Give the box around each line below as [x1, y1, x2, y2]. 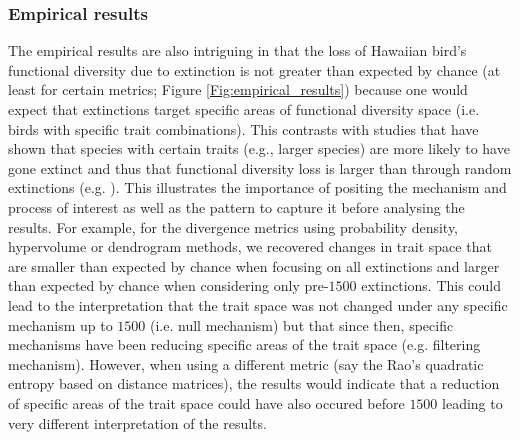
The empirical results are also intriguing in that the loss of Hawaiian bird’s [8, 40, 467, 61]
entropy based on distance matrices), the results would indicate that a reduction [8, 373, 500, 394]
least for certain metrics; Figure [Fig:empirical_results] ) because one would [8, 79, 468, 100]
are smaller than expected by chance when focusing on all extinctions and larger [8, 255, 500, 276]
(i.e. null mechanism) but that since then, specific [150, 314, 454, 335]
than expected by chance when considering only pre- [8, 275, 329, 296]
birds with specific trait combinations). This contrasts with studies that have [8, 118, 479, 139]
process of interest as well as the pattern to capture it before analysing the [8, 196, 465, 217]
